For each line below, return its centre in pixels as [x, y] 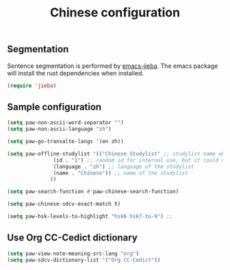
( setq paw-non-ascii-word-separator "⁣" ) [66, 123]
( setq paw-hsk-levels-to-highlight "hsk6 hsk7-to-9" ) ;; [90, 217]
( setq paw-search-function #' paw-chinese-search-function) [93, 192]
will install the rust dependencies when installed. [76, 73]
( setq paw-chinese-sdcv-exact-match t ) [64, 204]
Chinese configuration [115, 13]
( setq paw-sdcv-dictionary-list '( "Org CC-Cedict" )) [84, 260]
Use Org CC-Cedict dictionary [73, 238]
